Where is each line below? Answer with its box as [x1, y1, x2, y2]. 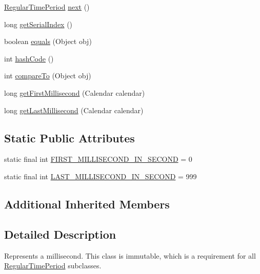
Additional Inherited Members [4, 196, 170, 212]
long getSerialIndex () [4, 18, 73, 29]
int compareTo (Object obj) [4, 70, 91, 81]
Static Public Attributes [4, 130, 135, 145]
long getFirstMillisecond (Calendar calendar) [4, 87, 145, 98]
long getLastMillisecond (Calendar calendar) [4, 104, 144, 115]
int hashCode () [4, 53, 54, 64]
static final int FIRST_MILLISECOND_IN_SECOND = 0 [4, 154, 192, 164]
